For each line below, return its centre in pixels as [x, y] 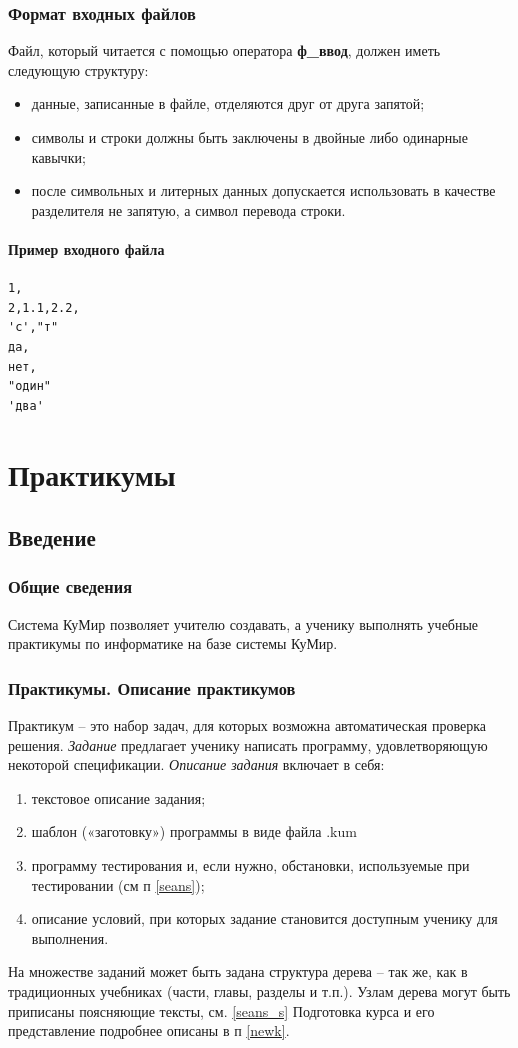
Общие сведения [70, 586]
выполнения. [70, 937]
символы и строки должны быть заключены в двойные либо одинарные [249, 137]
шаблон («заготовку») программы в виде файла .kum [194, 831]
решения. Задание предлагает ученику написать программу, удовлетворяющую [248, 744]
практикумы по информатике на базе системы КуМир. [173, 643]
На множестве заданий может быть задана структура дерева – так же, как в [238, 971]
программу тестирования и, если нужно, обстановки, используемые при [250, 865]
